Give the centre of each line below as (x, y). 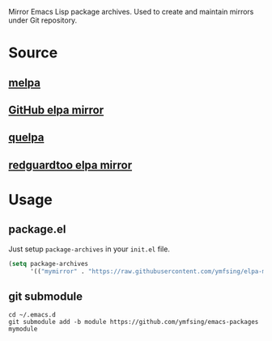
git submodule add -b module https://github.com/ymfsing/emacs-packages (134, 322)
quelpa (26, 138)
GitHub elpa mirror (56, 109)
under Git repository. (43, 20)
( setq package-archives (49, 263)
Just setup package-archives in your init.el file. (89, 249)
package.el (37, 229)
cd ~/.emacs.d (32, 315)
